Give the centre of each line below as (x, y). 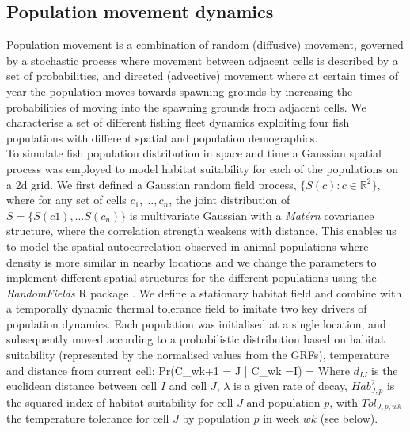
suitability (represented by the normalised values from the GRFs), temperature (198, 355)
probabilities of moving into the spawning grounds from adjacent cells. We (186, 106)
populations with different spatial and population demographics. (162, 137)
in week (281, 418)
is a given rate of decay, (291, 386)
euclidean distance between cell (82, 386)
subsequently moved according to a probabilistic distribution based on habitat (196, 339)
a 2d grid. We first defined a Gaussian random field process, (152, 184)
